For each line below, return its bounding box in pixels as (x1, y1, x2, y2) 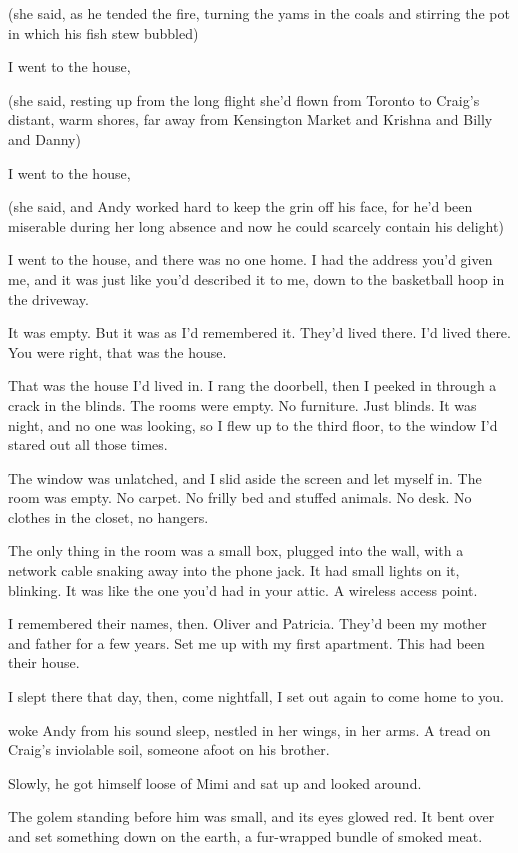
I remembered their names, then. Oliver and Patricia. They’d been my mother (8, 613, 487, 634)
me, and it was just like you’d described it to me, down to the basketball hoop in (8, 268, 505, 289)
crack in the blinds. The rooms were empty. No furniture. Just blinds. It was (8, 394, 477, 415)
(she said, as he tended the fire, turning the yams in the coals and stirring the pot (8, 3, 510, 23)
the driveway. (8, 288, 89, 309)
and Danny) (8, 128, 81, 149)
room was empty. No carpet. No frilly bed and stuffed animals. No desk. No (8, 487, 472, 508)
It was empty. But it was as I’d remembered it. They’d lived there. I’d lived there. (8, 322, 511, 343)
